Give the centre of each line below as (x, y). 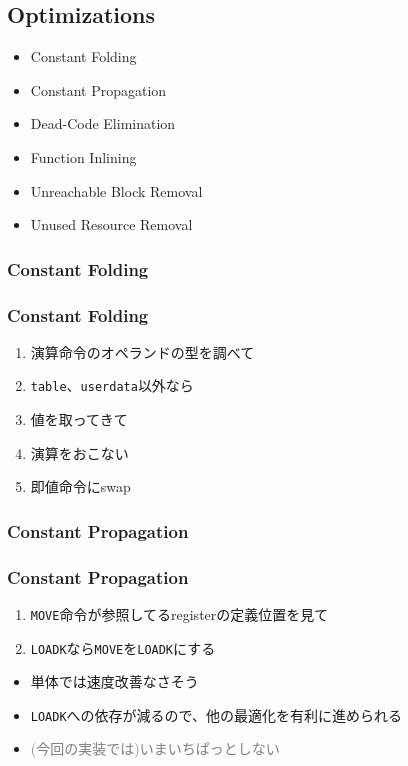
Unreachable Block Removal (116, 190)
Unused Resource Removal (111, 224)
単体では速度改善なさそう (114, 681)
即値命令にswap (80, 486)
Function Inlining (83, 156)
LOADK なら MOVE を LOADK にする (123, 647)
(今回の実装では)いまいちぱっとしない (155, 748)
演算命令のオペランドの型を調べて (142, 351)
